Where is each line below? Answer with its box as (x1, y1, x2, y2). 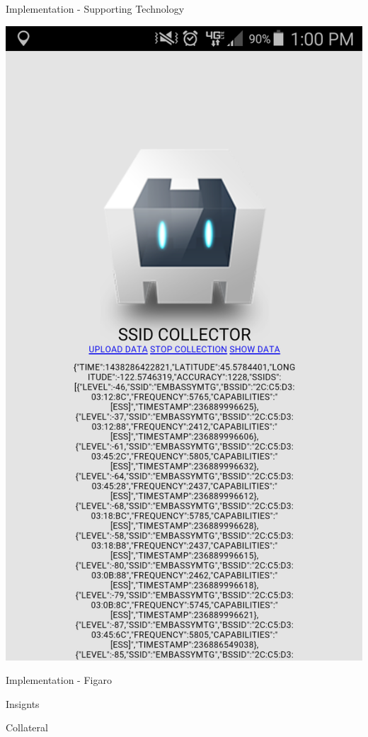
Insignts (6, 696, 40, 711)
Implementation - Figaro (6, 673, 112, 687)
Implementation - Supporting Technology (6, 1, 185, 16)
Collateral (6, 720, 48, 735)
